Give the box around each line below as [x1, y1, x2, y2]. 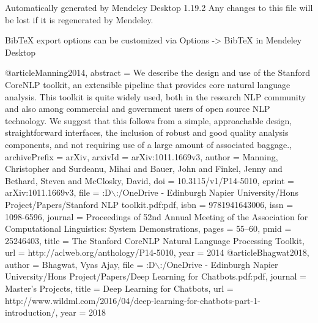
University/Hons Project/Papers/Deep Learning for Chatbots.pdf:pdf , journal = [5, 270, 306, 283]
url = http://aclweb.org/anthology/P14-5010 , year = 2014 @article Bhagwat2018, [5, 246, 309, 259]
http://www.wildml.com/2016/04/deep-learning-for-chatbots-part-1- [5, 294, 261, 306]
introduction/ [5, 306, 56, 319]
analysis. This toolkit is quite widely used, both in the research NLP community [5, 90, 306, 103]
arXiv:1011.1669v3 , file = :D [5, 186, 111, 199]
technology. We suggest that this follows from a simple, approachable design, [5, 114, 292, 127]
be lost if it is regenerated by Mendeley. [5, 13, 153, 26]
